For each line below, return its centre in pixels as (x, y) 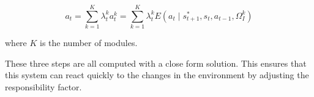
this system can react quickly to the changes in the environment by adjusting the (157, 75)
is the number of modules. (89, 43)
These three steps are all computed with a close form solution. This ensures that (156, 63)
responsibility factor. (43, 86)
